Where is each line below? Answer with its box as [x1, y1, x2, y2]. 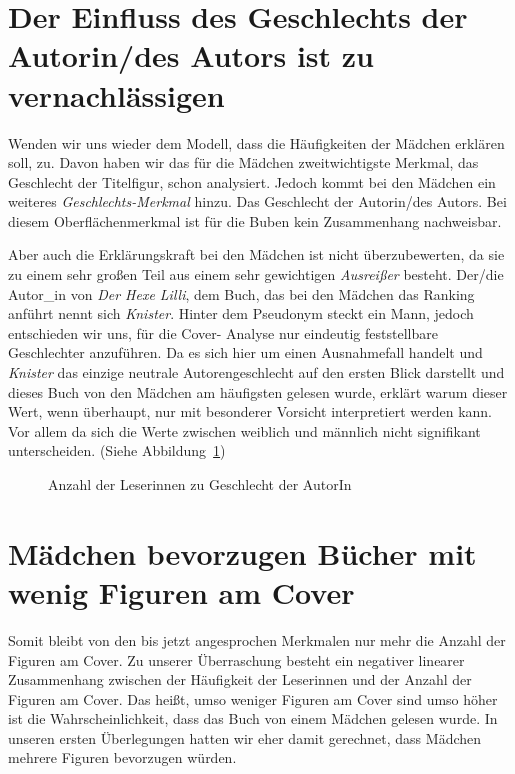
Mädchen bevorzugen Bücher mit [8, 532, 477, 573]
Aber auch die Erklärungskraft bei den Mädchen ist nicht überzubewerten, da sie [8, 244, 505, 265]
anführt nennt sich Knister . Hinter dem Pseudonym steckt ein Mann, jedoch [8, 303, 474, 324]
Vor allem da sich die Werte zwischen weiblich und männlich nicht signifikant [8, 420, 481, 441]
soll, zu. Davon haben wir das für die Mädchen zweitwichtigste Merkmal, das [8, 152, 479, 173]
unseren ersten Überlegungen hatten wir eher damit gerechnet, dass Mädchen [8, 727, 482, 748]
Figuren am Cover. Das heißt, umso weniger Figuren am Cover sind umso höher [8, 688, 498, 709]
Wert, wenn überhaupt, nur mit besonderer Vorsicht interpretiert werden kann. [8, 401, 492, 422]
